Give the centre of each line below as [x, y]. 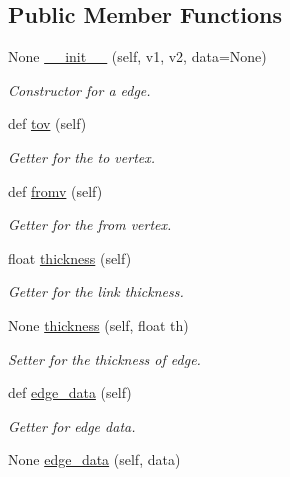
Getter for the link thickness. [96, 291]
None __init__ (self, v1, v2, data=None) [137, 56]
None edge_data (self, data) [94, 459]
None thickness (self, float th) [98, 324]
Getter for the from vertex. [90, 224]
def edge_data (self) [70, 392]
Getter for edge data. [72, 425]
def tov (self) [47, 123]
